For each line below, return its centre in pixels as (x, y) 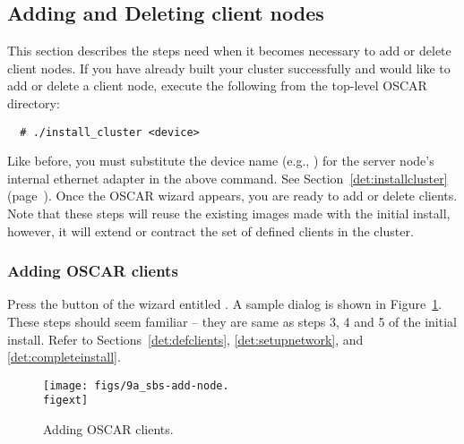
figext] (66, 401)
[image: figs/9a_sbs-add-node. (136, 385)
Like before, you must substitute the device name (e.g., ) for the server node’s (221, 161)
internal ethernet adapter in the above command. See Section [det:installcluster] (228, 178)
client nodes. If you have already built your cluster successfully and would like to (229, 68)
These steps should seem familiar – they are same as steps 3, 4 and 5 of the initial (232, 322)
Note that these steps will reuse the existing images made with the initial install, (229, 213)
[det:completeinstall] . (64, 357)
